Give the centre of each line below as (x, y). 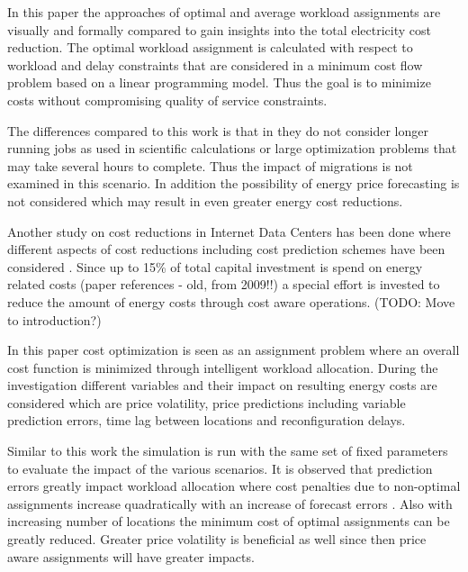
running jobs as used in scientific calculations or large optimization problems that (232, 148)
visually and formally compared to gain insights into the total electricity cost (219, 29)
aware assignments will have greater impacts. (131, 556)
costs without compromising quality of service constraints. (167, 100)
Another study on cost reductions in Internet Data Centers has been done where (229, 231)
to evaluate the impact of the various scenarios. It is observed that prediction (220, 468)
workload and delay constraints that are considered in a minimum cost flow (215, 64)
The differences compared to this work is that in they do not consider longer (218, 130)
